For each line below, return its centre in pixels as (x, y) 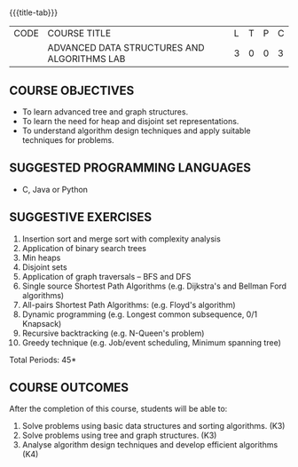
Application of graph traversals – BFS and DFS (106, 276)
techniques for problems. (68, 140)
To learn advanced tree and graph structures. (105, 112)
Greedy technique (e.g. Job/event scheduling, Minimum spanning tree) (151, 342)
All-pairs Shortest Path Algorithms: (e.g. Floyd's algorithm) (129, 305)
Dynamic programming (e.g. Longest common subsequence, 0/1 (140, 314)
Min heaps (41, 257)
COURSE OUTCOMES (69, 388)
